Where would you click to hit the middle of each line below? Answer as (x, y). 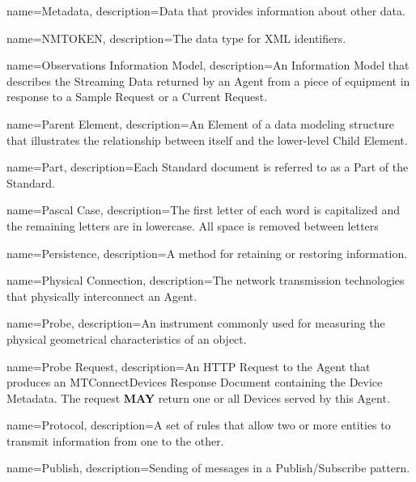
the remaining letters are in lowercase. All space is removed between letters (193, 225)
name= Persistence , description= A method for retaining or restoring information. (207, 253)
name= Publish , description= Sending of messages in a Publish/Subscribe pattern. (208, 468)
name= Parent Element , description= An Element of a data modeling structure (200, 123)
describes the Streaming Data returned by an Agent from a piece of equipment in (208, 80)
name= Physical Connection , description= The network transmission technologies (206, 280)
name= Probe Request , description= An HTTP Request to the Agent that (189, 366)
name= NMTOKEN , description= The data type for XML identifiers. (176, 38)
